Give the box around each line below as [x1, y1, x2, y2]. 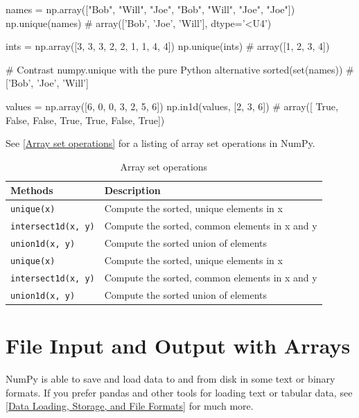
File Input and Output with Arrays [6, 331, 351, 360]
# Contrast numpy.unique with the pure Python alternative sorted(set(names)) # [6, 62, 354, 76]
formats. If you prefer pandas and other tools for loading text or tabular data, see [6, 385, 353, 399]
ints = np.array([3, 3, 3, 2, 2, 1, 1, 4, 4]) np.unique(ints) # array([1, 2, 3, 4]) [6, 39, 330, 53]
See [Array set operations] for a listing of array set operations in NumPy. [6, 136, 315, 150]
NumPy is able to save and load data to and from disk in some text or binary [6, 372, 335, 385]
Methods [10, 183, 53, 198]
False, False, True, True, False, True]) [6, 112, 165, 127]
